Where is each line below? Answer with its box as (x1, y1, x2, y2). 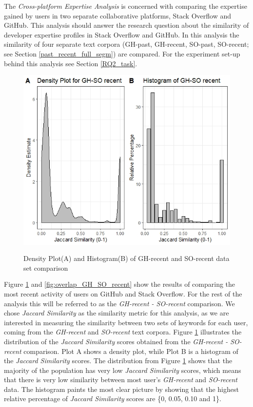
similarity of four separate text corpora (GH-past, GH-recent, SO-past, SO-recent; (4, 39, 249, 49)
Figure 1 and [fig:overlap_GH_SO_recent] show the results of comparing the (4, 279, 235, 289)
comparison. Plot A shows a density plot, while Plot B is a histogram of (23, 346, 238, 356)
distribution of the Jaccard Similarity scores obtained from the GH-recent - (4, 336, 228, 346)
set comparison (23, 262, 68, 273)
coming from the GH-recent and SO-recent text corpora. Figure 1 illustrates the (4, 327, 242, 337)
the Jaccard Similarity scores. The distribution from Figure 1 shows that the (4, 355, 233, 366)
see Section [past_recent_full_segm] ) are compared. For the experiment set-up (4, 48, 240, 58)
